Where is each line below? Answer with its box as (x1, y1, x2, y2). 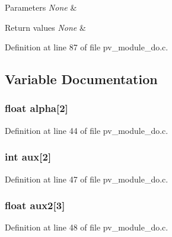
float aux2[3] (5, 198, 65, 213)
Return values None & (5, 21, 86, 33)
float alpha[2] (5, 101, 68, 116)
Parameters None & (5, 1, 77, 13)
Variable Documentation (5, 70, 158, 88)
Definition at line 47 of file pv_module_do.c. (5, 172, 168, 185)
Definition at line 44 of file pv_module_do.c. (5, 124, 168, 136)
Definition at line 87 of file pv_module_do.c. (5, 41, 168, 53)
